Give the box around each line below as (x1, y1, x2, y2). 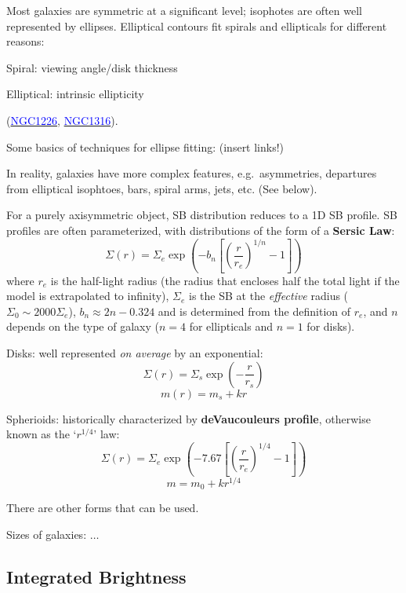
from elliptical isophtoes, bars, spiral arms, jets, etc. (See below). (6, 180, 317, 196)
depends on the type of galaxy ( (6, 318, 159, 335)
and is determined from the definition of (158, 302, 351, 319)
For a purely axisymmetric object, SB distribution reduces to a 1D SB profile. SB (6, 207, 397, 223)
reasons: (6, 33, 45, 49)
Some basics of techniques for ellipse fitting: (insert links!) (6, 138, 285, 155)
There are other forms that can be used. (6, 500, 199, 516)
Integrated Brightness (6, 564, 187, 588)
